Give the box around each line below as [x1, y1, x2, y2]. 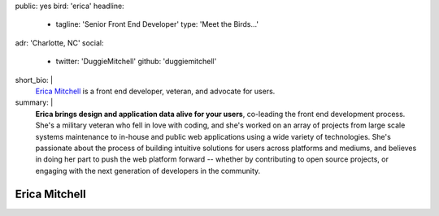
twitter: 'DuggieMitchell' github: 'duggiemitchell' [55, 57, 217, 67]
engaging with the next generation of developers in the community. [35, 166, 261, 175]
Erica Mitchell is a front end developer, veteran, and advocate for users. [35, 86, 276, 96]
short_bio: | [15, 75, 53, 84]
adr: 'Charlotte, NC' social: [15, 37, 105, 48]
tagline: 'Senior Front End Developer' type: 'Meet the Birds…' [55, 19, 259, 29]
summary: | [15, 97, 54, 107]
